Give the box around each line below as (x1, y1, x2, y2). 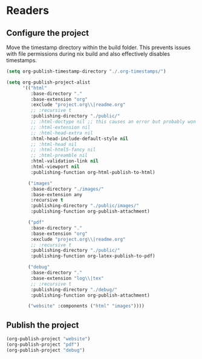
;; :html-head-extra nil (30, 130, 94, 136)
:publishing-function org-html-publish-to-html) (30, 169, 155, 176)
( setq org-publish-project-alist (6, 79, 91, 85)
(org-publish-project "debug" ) (6, 347, 85, 353)
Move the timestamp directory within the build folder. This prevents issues (6, 44, 191, 51)
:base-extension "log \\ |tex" (30, 275, 104, 282)
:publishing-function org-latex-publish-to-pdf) (30, 253, 155, 259)
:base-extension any (30, 191, 83, 197)
